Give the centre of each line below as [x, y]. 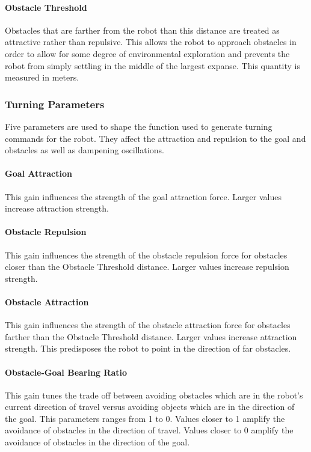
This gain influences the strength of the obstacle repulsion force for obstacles [146, 255]
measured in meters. [42, 77]
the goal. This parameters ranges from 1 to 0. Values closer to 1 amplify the [145, 418]
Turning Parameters [55, 104]
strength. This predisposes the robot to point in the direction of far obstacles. [148, 348]
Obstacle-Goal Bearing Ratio [66, 372]
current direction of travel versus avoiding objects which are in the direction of [150, 407]
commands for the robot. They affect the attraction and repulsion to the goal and [155, 138]
